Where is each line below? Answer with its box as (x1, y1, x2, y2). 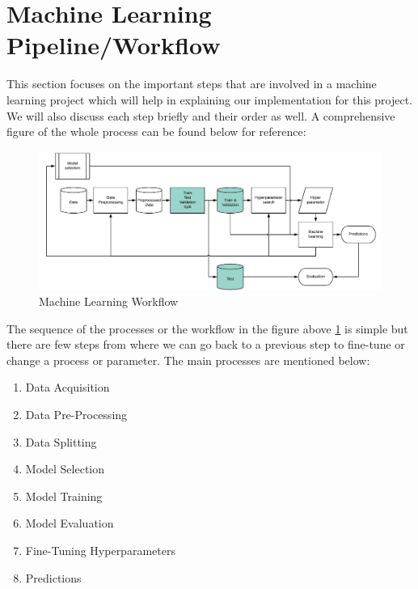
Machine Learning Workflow (39, 293, 179, 310)
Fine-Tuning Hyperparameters (25, 542, 175, 559)
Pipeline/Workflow (6, 28, 221, 61)
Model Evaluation (25, 515, 114, 532)
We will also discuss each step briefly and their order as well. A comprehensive (6, 107, 395, 124)
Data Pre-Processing (25, 406, 128, 423)
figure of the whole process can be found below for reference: (6, 123, 306, 140)
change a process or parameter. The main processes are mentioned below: (6, 351, 370, 368)
